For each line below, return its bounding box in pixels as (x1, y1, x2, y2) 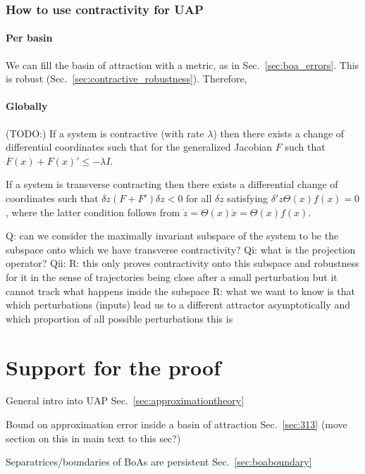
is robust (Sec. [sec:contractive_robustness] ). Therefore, (6, 71, 247, 86)
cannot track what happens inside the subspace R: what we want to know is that (6, 283, 356, 298)
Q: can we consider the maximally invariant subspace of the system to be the (6, 228, 339, 243)
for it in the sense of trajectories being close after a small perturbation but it (6, 269, 338, 284)
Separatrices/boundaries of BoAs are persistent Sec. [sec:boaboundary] (6, 454, 312, 469)
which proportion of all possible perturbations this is (6, 311, 233, 325)
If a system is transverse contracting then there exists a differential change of (6, 177, 338, 192)
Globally (6, 99, 48, 113)
